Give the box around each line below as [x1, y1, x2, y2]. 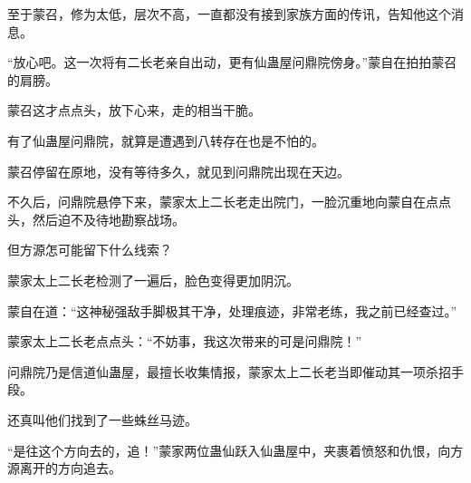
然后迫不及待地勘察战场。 [32, 209, 185, 228]
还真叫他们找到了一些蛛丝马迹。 [7, 410, 197, 429]
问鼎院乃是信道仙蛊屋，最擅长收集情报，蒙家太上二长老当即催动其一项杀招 [7, 362, 451, 381]
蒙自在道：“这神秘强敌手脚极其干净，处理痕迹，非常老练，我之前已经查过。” [7, 301, 457, 320]
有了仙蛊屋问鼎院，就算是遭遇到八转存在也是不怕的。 [7, 130, 324, 150]
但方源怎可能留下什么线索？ [7, 240, 172, 259]
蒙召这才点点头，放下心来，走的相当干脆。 [7, 101, 261, 120]
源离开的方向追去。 [7, 459, 121, 478]
